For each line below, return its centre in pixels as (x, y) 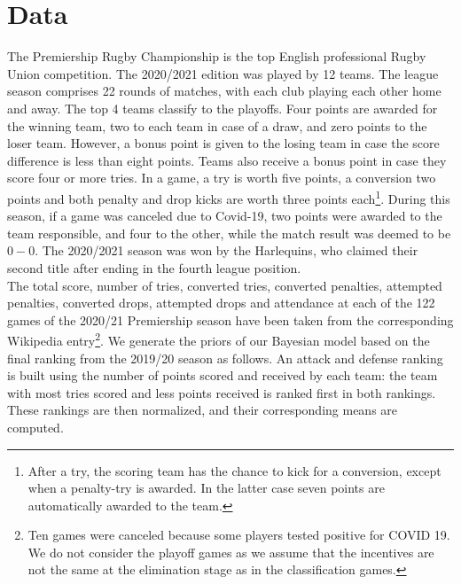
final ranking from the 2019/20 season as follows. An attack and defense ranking (225, 358)
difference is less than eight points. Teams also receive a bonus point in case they (227, 160)
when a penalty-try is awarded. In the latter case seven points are (206, 488)
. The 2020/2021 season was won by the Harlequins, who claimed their (227, 250)
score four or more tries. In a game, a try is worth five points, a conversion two (222, 178)
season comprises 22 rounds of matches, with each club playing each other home (224, 91)
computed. (35, 427)
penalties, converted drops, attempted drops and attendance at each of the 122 (221, 303)
